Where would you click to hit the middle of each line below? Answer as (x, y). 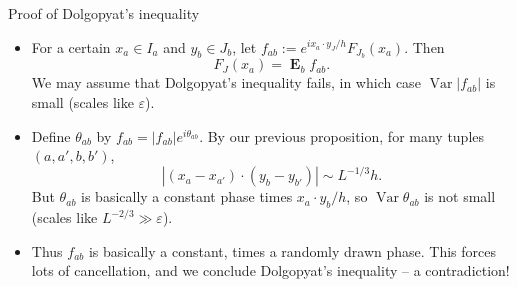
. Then (424, 46)
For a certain (71, 46)
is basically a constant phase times (187, 196)
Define (51, 135)
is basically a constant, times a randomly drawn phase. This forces (292, 250)
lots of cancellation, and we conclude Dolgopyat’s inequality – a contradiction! (270, 270)
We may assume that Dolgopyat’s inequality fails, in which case (226, 82)
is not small (460, 196)
